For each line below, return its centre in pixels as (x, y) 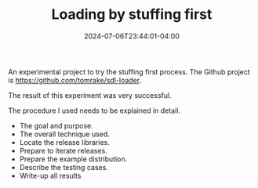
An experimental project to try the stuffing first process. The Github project (129, 71)
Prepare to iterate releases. (63, 150)
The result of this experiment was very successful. (90, 95)
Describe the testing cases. (64, 167)
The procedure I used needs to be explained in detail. (94, 110)
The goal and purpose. (56, 125)
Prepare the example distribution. (73, 159)
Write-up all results (50, 175)
